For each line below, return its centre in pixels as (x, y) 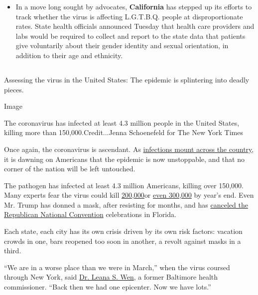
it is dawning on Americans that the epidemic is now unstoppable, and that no (124, 159)
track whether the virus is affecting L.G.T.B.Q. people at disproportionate (129, 16)
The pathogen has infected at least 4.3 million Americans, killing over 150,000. (124, 185)
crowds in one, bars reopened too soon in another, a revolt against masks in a (123, 241)
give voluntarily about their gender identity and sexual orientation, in (122, 45)
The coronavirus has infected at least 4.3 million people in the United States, (122, 122)
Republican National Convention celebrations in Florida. (90, 214)
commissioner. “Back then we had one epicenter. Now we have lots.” (108, 287)
